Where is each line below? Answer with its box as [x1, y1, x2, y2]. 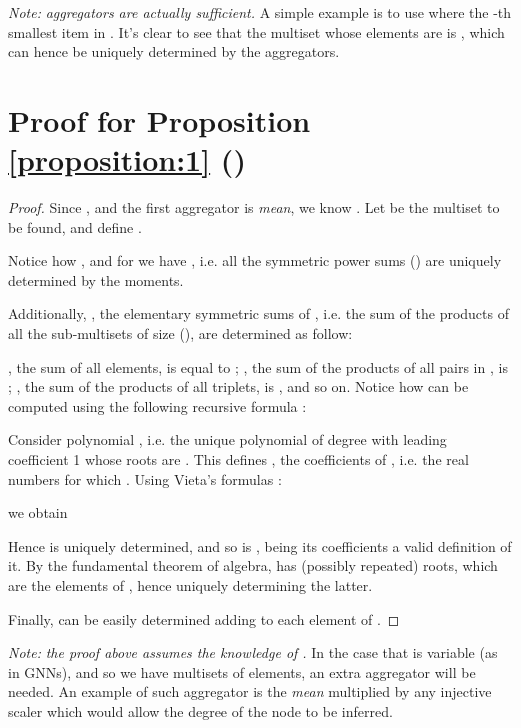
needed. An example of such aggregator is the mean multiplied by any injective [8, 681, 492, 702]
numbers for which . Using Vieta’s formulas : [8, 468, 282, 489]
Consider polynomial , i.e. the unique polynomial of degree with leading [8, 429, 447, 450]
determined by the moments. [8, 269, 184, 290]
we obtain [8, 502, 68, 523]
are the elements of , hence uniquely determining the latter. [8, 575, 373, 595]
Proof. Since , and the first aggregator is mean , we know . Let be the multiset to [8, 197, 500, 218]
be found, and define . [8, 216, 142, 237]
